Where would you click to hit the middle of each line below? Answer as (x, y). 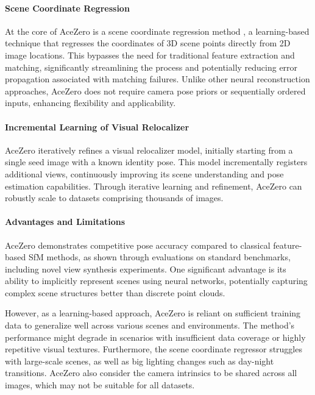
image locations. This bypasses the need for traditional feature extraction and (150, 55)
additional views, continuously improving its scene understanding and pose (144, 173)
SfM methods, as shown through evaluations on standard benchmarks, (159, 257)
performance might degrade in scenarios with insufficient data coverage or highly (155, 337)
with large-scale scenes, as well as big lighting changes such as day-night (140, 361)
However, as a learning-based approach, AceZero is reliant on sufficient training (153, 313)
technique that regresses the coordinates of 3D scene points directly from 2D (148, 43)
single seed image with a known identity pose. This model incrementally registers (156, 162)
